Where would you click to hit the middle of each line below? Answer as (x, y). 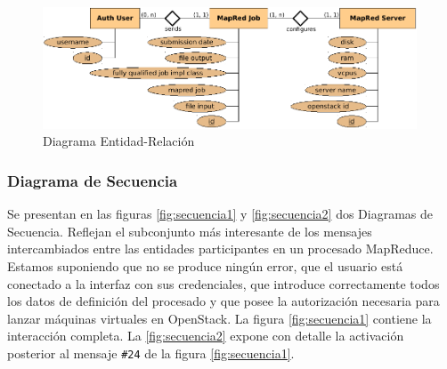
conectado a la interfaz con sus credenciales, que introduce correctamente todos (223, 283)
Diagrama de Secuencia (93, 180)
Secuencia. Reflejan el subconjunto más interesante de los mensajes (190, 231)
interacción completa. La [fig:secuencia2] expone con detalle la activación (206, 336)
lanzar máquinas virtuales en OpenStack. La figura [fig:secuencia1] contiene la (219, 318)
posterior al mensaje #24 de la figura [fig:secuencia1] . (151, 353)
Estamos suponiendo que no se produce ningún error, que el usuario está (205, 265)
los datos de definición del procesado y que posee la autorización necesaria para (223, 301)
